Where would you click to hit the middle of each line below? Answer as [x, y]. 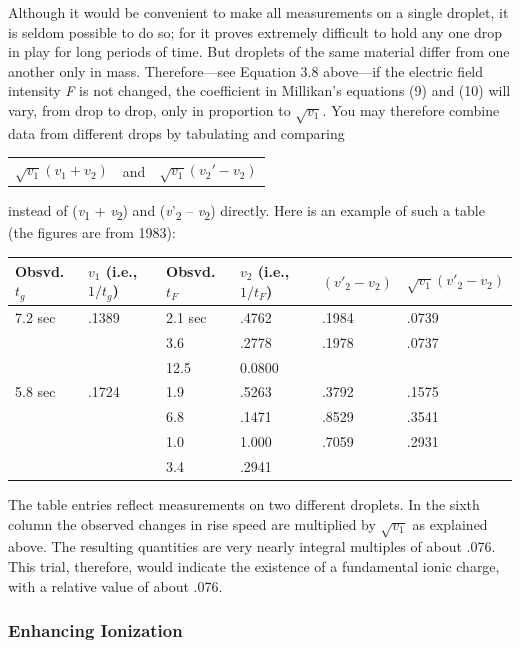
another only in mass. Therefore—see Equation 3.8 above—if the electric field [246, 70]
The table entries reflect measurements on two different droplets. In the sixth [244, 504]
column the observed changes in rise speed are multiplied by [192, 523]
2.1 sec [186, 316]
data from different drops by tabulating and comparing [176, 132]
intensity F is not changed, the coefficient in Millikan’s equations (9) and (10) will [259, 90]
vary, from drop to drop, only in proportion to [149, 109]
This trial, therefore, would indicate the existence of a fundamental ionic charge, [254, 565]
